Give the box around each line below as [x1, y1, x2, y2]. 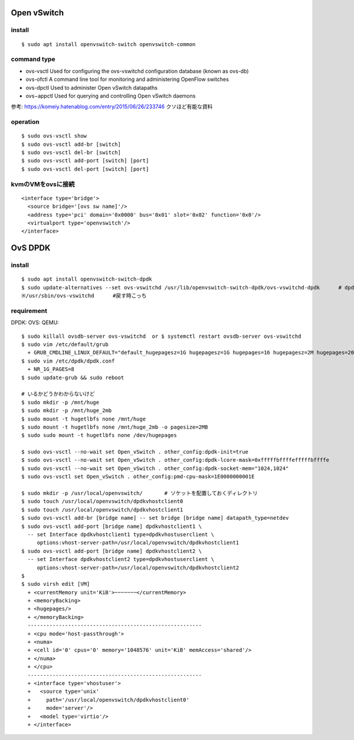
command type [11, 55, 55, 63]
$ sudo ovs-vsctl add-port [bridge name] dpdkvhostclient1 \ [21, 523, 202, 530]
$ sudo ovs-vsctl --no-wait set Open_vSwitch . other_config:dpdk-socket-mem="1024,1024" [21, 465, 289, 472]
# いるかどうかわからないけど [21, 390, 95, 397]
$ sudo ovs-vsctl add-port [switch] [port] [21, 157, 149, 164]
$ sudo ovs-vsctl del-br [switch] [21, 149, 121, 156]
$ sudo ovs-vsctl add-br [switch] [21, 141, 121, 148]
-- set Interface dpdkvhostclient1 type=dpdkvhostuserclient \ [27, 531, 215, 537]
